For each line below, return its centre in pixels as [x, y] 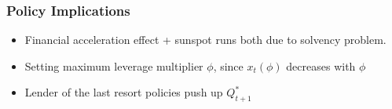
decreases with [321, 65]
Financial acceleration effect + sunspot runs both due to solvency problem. [205, 40]
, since [228, 65]
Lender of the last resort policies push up [124, 92]
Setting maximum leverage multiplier [114, 65]
